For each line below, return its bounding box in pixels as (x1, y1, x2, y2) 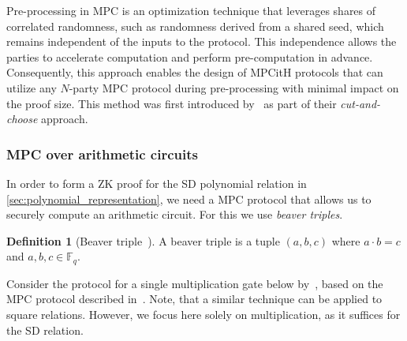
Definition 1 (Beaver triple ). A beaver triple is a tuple (6, 232, 280, 249)
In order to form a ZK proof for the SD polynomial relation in (6, 174, 307, 191)
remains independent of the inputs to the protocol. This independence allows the (6, 33, 397, 50)
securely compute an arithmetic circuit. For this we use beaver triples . (6, 206, 343, 223)
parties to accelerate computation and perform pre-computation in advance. (6, 48, 373, 65)
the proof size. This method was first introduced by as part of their (6, 95, 337, 111)
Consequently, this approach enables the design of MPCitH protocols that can (6, 64, 383, 81)
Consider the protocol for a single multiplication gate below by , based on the (6, 275, 383, 291)
